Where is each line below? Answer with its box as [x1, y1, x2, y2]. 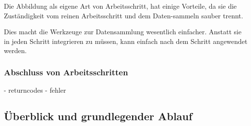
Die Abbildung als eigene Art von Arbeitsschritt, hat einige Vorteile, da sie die [4, 1, 237, 11]
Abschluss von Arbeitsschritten [4, 66, 128, 78]
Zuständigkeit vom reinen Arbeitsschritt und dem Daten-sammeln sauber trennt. [4, 10, 243, 20]
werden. [4, 45, 27, 56]
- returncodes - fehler [4, 85, 66, 95]
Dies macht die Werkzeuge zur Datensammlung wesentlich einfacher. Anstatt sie [4, 27, 242, 37]
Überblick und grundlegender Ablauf [4, 109, 192, 124]
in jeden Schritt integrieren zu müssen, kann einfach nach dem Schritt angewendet [4, 36, 248, 46]
